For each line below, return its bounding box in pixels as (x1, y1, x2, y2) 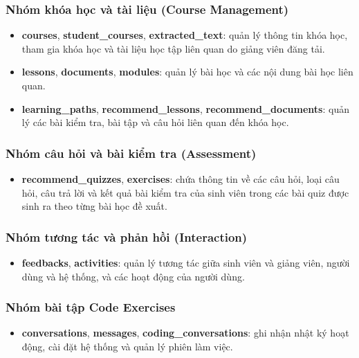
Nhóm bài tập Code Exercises (6, 298, 176, 316)
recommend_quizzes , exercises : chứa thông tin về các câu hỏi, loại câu (21, 172, 340, 186)
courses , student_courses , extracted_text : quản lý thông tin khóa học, (21, 28, 348, 42)
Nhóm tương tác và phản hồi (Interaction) (6, 228, 248, 245)
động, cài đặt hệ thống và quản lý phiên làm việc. (21, 339, 233, 353)
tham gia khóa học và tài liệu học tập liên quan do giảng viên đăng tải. (21, 41, 325, 55)
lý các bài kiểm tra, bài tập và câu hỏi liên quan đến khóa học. (21, 115, 289, 129)
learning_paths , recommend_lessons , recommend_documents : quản (21, 101, 349, 116)
